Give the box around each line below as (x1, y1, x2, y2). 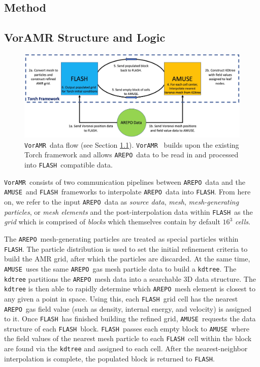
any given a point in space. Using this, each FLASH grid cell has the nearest (4, 293, 238, 304)
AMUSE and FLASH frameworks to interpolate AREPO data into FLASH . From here (4, 186, 251, 197)
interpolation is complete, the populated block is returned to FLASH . (4, 353, 215, 363)
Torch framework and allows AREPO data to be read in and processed (24, 149, 239, 160)
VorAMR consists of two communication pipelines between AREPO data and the (4, 176, 245, 187)
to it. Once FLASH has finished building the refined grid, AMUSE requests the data (4, 313, 256, 324)
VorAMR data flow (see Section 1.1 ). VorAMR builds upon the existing (24, 139, 239, 150)
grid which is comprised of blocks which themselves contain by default (4, 216, 220, 227)
